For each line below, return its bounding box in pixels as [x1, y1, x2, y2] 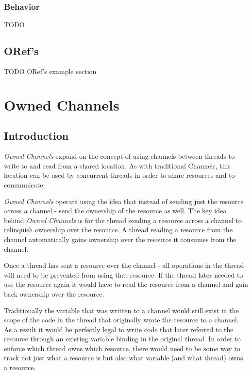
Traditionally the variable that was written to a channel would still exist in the [4, 305, 239, 315]
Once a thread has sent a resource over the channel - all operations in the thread [4, 260, 244, 270]
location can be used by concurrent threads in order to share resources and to [4, 170, 235, 180]
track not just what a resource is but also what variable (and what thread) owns [4, 353, 243, 363]
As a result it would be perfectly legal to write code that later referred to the [4, 324, 234, 334]
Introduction [4, 128, 69, 143]
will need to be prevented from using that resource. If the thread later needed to [4, 269, 243, 280]
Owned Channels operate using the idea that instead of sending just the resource [4, 196, 244, 206]
